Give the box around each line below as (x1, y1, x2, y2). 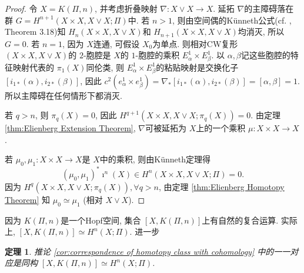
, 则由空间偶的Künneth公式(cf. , (172, 14, 292, 26)
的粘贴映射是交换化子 (156, 61, 239, 73)
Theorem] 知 (5, 193, 51, 205)
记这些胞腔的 (240, 49, 290, 61)
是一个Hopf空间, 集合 (61, 214, 141, 226)
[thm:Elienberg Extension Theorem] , (5, 122, 136, 134)
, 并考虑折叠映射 (95, 2, 158, 14)
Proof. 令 (5, 2, 38, 14)
